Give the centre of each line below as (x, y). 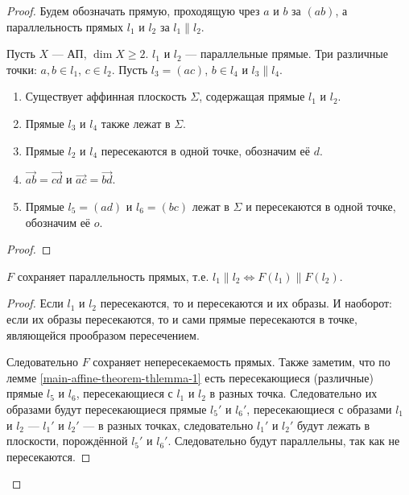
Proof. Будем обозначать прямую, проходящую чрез (133, 10)
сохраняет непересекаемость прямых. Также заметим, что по (242, 362)
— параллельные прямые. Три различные (287, 54)
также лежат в (136, 123)
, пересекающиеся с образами (319, 408)
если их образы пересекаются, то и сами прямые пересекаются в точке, (182, 318)
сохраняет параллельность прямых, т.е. (113, 276)
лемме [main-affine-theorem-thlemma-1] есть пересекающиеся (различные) (190, 377)
